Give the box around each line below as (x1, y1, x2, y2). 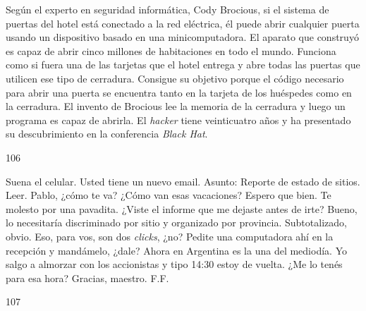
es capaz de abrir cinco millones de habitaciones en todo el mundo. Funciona (6, 43, 336, 58)
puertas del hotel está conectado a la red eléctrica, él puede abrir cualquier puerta (6, 16, 360, 30)
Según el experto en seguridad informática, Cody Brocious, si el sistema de (6, 2, 329, 16)
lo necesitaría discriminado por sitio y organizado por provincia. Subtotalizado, (6, 215, 347, 230)
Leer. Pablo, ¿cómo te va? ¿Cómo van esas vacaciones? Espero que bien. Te (6, 188, 331, 202)
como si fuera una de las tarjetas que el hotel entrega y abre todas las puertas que (6, 57, 360, 72)
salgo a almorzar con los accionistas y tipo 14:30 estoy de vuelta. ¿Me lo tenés (6, 257, 343, 272)
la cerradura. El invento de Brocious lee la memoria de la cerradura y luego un (6, 99, 346, 114)
